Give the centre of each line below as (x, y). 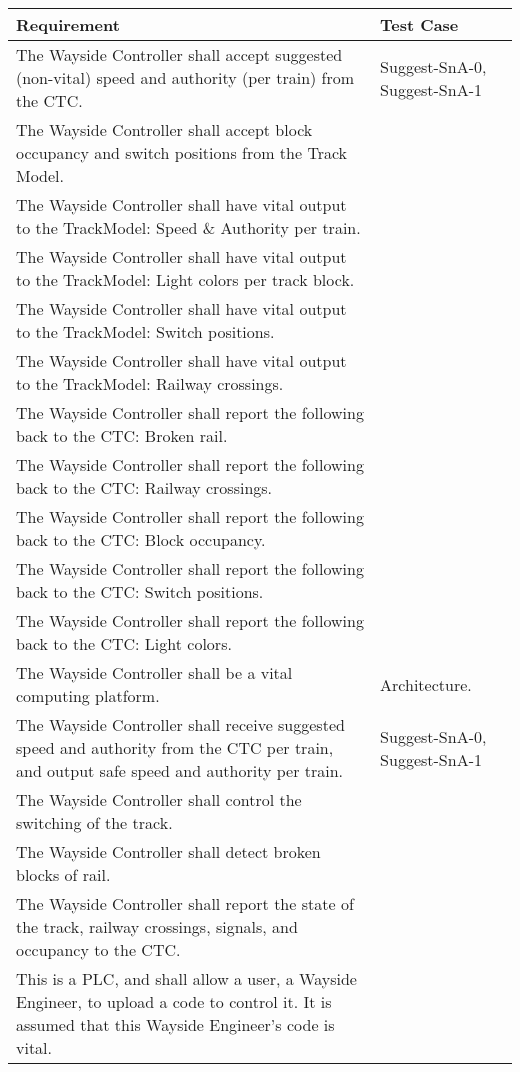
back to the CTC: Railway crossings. (144, 487)
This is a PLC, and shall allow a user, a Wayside (186, 978)
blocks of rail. (63, 874)
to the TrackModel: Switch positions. (145, 331)
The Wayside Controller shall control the (159, 799)
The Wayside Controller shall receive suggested (180, 724)
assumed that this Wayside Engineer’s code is (175, 1024)
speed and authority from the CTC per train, (175, 747)
